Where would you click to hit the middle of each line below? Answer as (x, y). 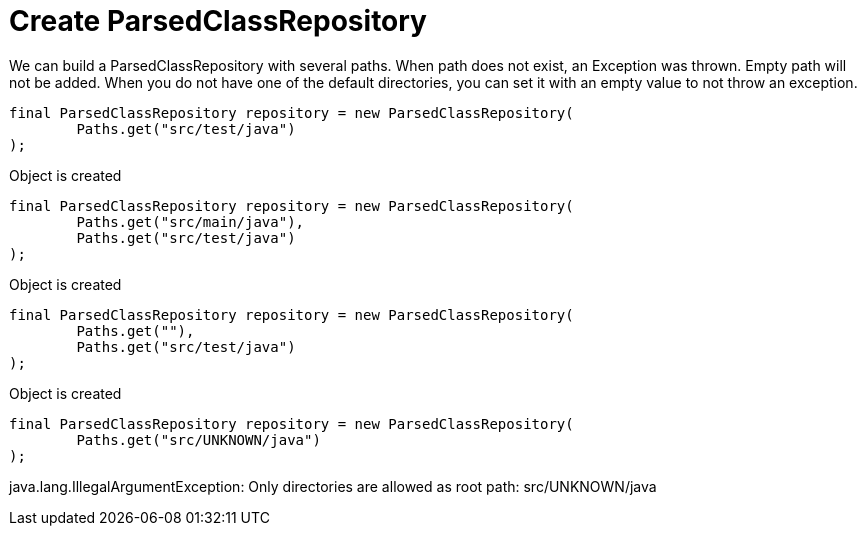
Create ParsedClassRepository (218, 21)
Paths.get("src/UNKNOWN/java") (198, 439)
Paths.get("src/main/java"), (190, 221)
